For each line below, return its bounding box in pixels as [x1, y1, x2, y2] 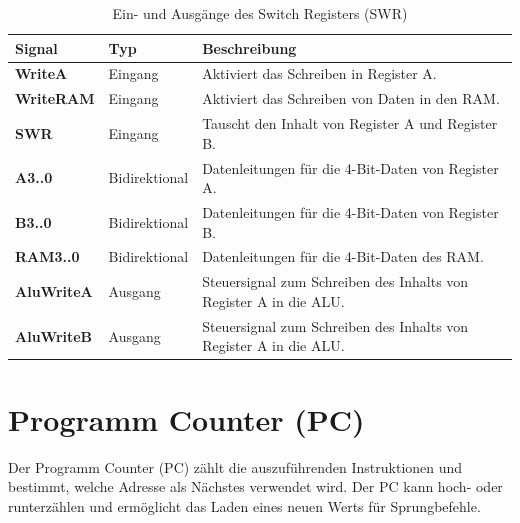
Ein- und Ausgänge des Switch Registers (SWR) [112, 3, 408, 23]
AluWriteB [15, 325, 93, 346]
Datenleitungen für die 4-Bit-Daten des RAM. [202, 246, 484, 267]
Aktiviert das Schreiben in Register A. [202, 63, 437, 84]
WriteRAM [15, 88, 95, 109]
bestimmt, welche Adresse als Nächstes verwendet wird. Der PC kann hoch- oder [8, 476, 503, 497]
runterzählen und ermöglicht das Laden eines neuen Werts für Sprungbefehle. [8, 495, 481, 516]
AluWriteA [15, 281, 93, 302]
